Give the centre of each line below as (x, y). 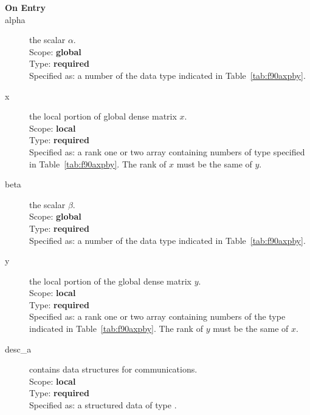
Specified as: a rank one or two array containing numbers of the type (157, 316)
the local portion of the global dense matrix (110, 281)
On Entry (25, 7)
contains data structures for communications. (113, 369)
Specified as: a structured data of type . (103, 405)
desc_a (18, 349)
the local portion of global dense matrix (103, 116)
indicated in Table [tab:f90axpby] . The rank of (116, 329)
